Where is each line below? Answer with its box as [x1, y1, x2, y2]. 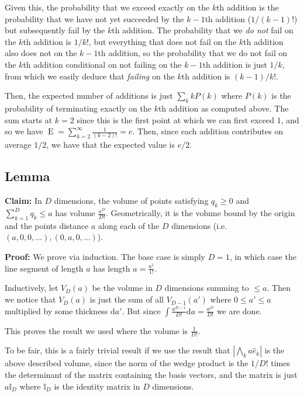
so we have [5, 125, 43, 137]
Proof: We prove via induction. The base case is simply [5, 251, 205, 263]
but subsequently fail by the [5, 24, 105, 36]
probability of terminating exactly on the [5, 102, 151, 114]
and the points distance [5, 219, 89, 231]
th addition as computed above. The [158, 102, 289, 114]
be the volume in [92, 282, 153, 294]
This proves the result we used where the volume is [5, 324, 188, 336]
